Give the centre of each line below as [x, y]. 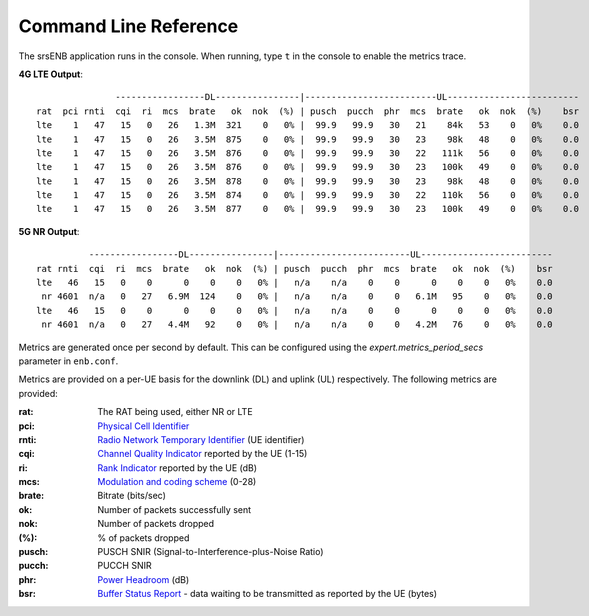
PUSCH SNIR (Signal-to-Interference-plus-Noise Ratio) [210, 552]
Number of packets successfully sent [174, 509]
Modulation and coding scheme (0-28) [177, 482]
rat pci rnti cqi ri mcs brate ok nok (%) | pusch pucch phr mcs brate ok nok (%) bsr [308, 111]
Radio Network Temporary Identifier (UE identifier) [201, 439]
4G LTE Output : [51, 74]
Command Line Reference [128, 26]
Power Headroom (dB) [143, 579]
